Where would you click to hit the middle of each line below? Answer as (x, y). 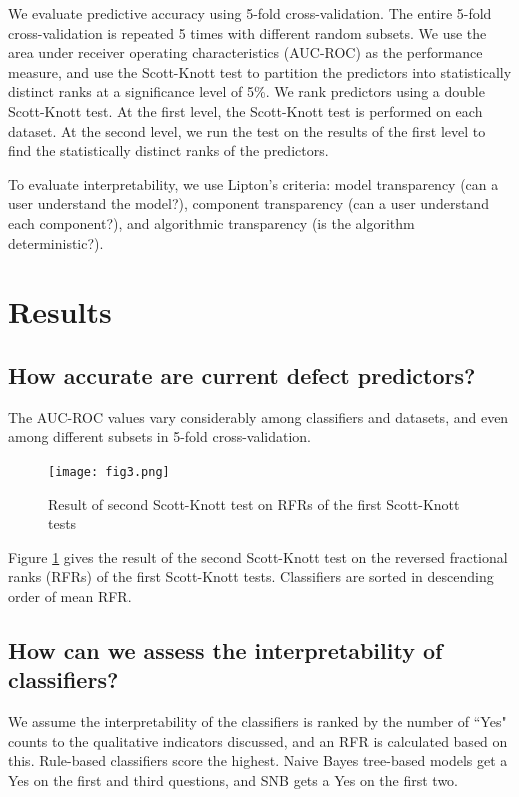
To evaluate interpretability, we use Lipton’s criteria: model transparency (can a (253, 183)
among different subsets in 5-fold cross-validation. (160, 436)
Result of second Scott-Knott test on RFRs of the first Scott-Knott (254, 503)
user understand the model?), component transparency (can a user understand (248, 203)
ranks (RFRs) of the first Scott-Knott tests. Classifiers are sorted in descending (251, 576)
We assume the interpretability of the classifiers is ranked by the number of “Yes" (257, 721)
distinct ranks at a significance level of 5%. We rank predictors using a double (246, 91)
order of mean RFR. (70, 595)
